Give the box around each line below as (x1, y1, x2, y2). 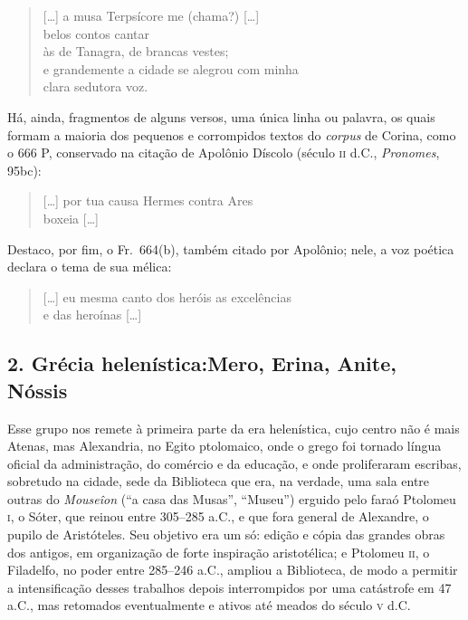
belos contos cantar (43, 24, 150, 43)
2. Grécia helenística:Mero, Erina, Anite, (7, 349, 396, 377)
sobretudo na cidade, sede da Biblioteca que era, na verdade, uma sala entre (7, 472, 430, 491)
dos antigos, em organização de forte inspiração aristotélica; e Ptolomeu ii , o (7, 542, 430, 561)
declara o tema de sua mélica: (7, 257, 172, 276)
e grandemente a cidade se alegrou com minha (43, 59, 299, 78)
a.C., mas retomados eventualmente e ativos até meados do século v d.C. (7, 596, 411, 615)
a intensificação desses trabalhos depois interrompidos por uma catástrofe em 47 (7, 577, 452, 596)
